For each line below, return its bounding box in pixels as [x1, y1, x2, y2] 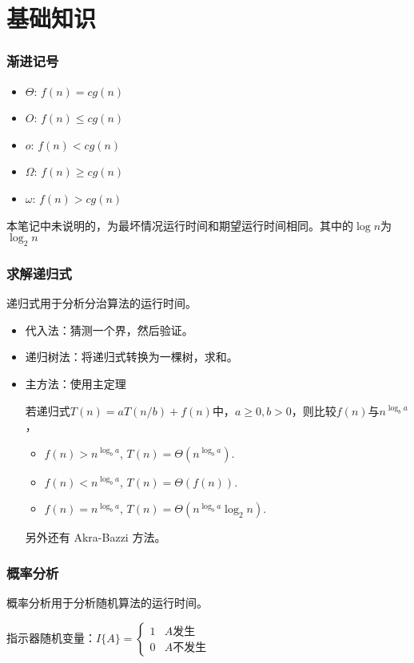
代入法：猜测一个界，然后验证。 [25, 321, 193, 338]
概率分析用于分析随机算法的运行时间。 [6, 594, 208, 611]
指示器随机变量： [6, 629, 96, 645]
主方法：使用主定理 [25, 375, 126, 391]
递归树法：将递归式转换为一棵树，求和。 [25, 348, 238, 365]
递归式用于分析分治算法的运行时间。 [6, 295, 197, 312]
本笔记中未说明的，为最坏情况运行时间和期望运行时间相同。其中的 [6, 216, 353, 233]
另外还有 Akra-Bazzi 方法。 [25, 529, 166, 546]
